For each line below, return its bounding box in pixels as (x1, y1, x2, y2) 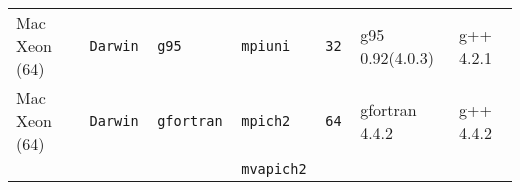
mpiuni (241, 37, 291, 54)
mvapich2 (241, 161, 307, 177)
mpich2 (241, 112, 291, 129)
